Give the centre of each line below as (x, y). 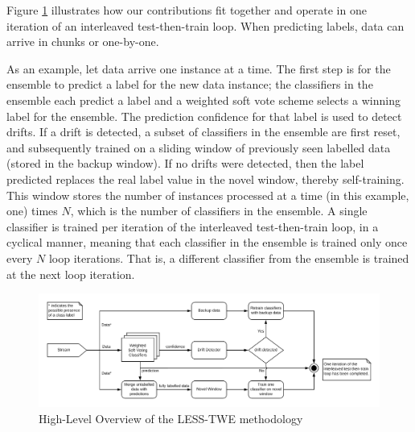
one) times (32, 211)
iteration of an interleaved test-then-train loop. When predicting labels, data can (205, 25)
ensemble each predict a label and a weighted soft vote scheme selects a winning (203, 100)
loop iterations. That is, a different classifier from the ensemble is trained (229, 258)
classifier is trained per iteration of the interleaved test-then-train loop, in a (193, 226)
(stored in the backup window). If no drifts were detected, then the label (185, 163)
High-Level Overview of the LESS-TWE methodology (171, 418)
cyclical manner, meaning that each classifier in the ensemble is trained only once (207, 242)
